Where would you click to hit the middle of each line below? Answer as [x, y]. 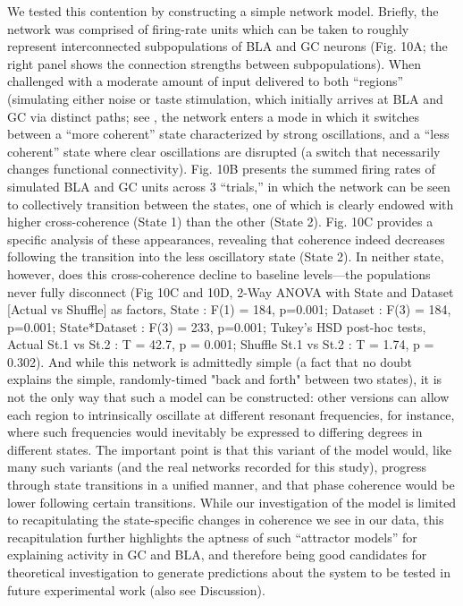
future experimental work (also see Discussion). [136, 589]
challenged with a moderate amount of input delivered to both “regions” [206, 81]
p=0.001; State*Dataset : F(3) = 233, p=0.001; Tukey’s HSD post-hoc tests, [217, 326]
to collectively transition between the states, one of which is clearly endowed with [231, 204]
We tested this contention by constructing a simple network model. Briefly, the [223, 11]
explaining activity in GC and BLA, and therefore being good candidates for [217, 555]
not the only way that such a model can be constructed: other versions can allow [228, 397]
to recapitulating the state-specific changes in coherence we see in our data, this [226, 520]
